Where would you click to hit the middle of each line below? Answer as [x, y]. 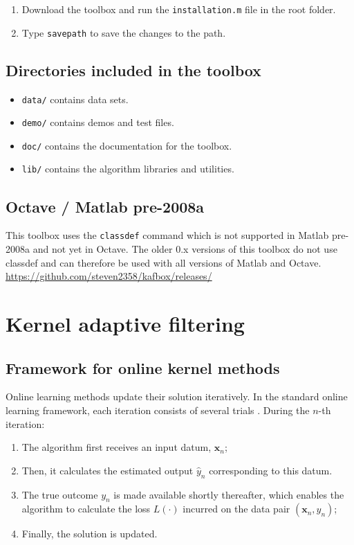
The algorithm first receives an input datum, [117, 447]
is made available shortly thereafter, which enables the [229, 494]
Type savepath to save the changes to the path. [124, 32]
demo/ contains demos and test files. [98, 122]
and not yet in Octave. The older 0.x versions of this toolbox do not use [185, 249]
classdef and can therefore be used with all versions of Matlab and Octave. [164, 262]
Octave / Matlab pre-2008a [105, 206]
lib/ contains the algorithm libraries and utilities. [128, 169]
